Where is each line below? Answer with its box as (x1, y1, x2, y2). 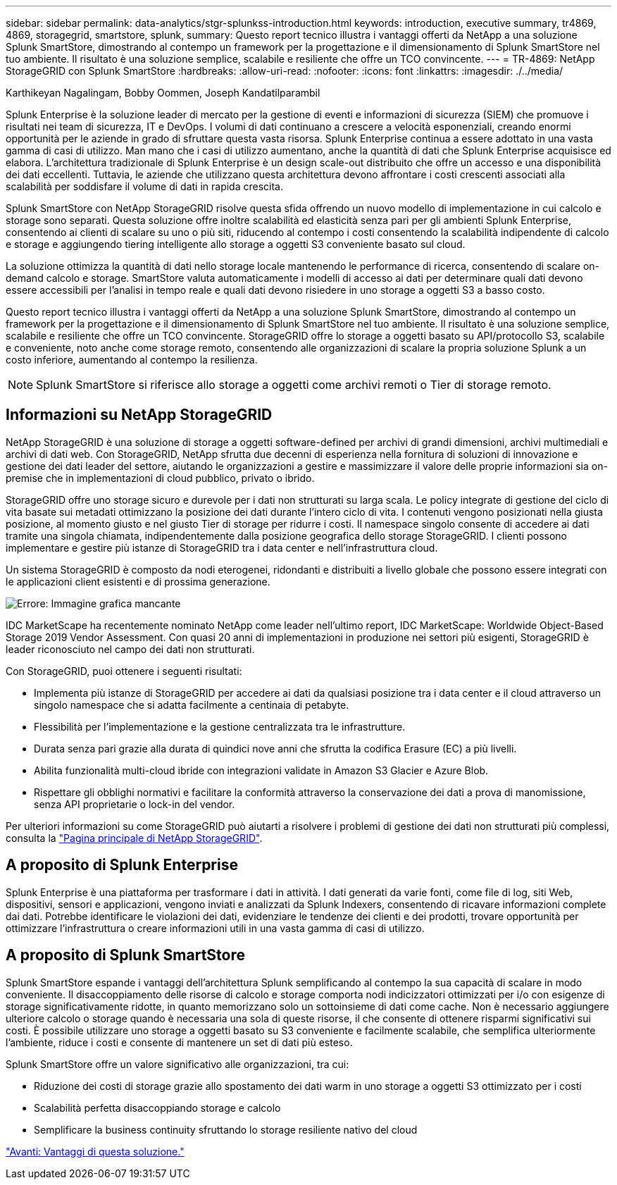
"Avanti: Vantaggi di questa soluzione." (6, 1145, 185, 1158)
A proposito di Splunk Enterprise (6, 856, 238, 874)
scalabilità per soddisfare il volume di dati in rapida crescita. (6, 180, 284, 192)
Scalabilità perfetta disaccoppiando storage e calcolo (34, 1101, 281, 1114)
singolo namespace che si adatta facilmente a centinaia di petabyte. (34, 698, 349, 711)
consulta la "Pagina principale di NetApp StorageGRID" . (6, 831, 263, 844)
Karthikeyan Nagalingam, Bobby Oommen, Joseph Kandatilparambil (6, 87, 320, 99)
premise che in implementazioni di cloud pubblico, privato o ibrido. (6, 471, 315, 484)
